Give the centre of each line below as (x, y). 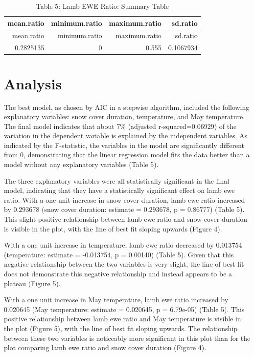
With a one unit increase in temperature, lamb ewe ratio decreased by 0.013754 (123, 245)
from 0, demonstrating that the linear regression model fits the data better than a (127, 155)
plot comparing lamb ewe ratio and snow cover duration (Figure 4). (105, 347)
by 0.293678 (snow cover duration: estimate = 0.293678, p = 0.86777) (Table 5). (124, 209)
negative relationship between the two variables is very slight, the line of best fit (124, 264)
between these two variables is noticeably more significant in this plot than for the (127, 338)
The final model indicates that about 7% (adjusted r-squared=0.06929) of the (120, 126)
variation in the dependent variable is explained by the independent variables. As (126, 136)
